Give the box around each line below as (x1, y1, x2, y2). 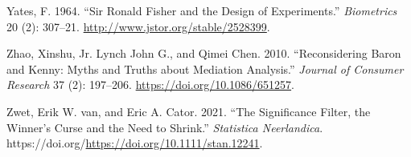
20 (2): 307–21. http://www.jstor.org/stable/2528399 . (6, 18, 270, 34)
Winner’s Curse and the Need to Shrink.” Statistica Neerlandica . (6, 119, 323, 135)
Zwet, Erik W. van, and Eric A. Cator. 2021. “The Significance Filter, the (6, 103, 371, 119)
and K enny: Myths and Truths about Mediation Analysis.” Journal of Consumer (6, 60, 404, 77)
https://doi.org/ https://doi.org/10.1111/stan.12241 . (6, 135, 263, 151)
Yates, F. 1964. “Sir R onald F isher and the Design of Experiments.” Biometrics (6, 2, 397, 18)
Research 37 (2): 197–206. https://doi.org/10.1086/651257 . (6, 76, 294, 93)
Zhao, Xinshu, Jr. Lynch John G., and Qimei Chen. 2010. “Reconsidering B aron (6, 45, 401, 62)
